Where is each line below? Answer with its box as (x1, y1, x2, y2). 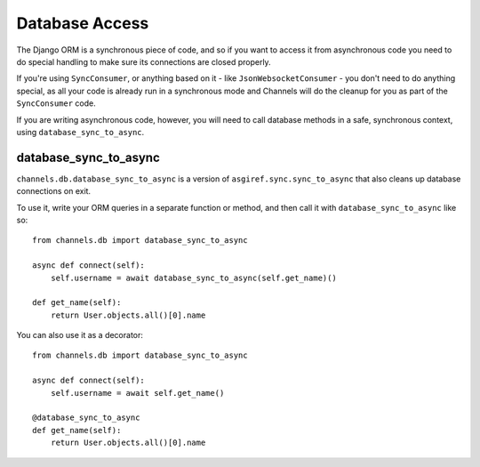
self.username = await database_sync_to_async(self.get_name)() (50, 272, 337, 283)
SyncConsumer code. (16, 98, 97, 109)
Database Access (16, 13, 149, 33)
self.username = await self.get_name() (50, 388, 225, 398)
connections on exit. (16, 186, 92, 197)
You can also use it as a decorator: (16, 330, 144, 341)
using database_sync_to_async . (16, 126, 145, 137)
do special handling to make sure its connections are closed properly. (16, 56, 271, 67)
